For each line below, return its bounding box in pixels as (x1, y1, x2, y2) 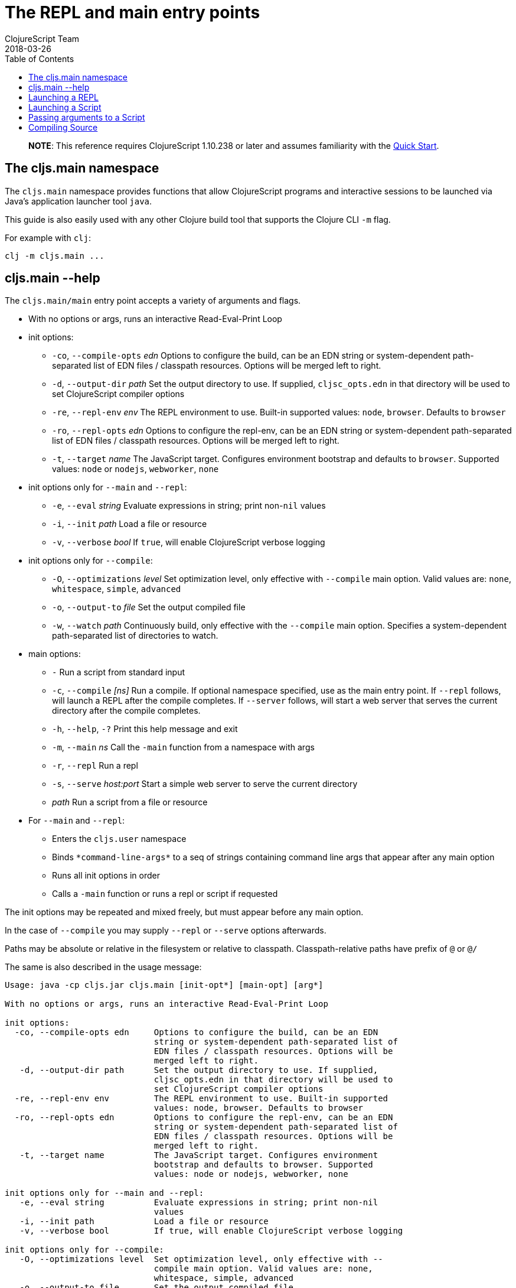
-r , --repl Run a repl (52, 760, 138, 771)
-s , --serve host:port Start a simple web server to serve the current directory (52, 779, 358, 789)
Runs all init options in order (52, 870, 161, 881)
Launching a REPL (28, 92, 99, 102)
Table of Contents (5, 53, 74, 64)
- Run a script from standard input (52, 667, 185, 678)
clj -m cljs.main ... (5, 251, 104, 261)
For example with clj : (5, 232, 91, 243)
